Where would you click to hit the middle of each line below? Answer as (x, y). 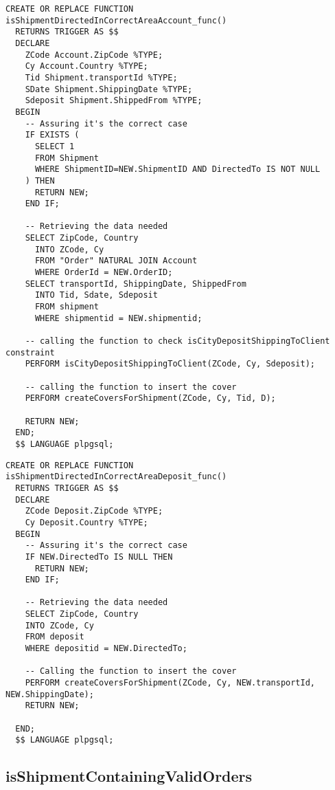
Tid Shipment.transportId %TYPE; (101, 77)
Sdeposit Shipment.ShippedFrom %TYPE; (114, 101)
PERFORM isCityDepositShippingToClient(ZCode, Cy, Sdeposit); (170, 364)
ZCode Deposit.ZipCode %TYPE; (94, 511)
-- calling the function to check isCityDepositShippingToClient (177, 341)
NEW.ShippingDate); (50, 694)
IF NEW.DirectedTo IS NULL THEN (99, 557)
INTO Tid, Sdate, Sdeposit (96, 295)
